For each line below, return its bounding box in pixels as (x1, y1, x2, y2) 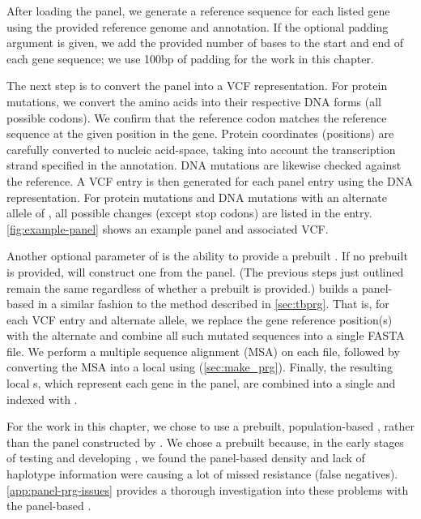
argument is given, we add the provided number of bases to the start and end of (6, 34, 404, 51)
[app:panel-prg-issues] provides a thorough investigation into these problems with (6, 481, 409, 498)
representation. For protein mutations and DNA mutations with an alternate (6, 188, 387, 205)
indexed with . (6, 390, 78, 407)
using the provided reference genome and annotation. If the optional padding (6, 18, 389, 35)
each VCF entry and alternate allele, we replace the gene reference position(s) (6, 311, 393, 328)
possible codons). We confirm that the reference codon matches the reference (6, 109, 387, 126)
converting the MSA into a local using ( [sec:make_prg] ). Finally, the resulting (6, 358, 393, 375)
